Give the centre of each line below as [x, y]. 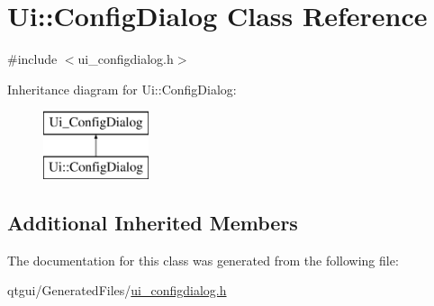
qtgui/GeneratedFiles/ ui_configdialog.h [117, 290]
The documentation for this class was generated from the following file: [203, 260]
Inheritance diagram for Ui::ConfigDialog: [122, 89]
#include [32, 59]
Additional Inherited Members [153, 222]
